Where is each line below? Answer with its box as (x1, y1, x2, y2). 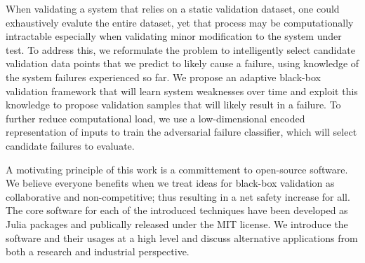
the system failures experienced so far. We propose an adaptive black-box (6, 69, 321, 84)
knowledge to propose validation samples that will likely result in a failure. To (6, 97, 341, 112)
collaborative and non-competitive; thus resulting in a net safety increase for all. (6, 189, 350, 204)
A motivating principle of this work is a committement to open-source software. (6, 162, 348, 176)
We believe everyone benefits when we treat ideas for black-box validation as (6, 176, 335, 190)
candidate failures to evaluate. (6, 138, 135, 152)
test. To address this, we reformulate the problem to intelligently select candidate (6, 42, 355, 57)
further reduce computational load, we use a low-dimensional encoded (6, 111, 305, 125)
